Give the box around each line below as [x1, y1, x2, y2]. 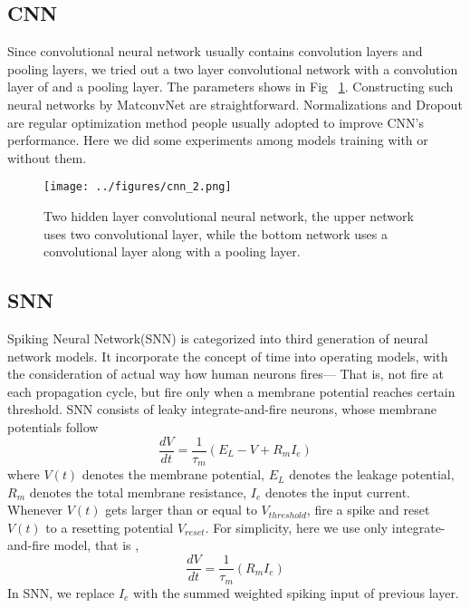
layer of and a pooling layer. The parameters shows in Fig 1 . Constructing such [7, 77, 454, 96]
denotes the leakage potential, [289, 465, 455, 484]
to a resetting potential [45, 517, 174, 536]
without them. [7, 148, 87, 167]
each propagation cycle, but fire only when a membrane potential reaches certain [7, 381, 456, 401]
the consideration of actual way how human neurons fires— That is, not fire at [7, 364, 444, 383]
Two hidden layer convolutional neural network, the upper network [43, 207, 414, 226]
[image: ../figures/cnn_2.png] [43, 180, 232, 194]
